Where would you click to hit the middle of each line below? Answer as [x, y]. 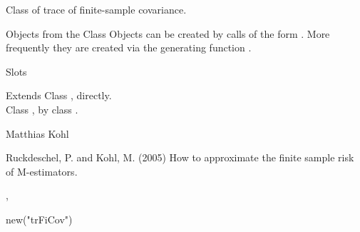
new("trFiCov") [39, 219]
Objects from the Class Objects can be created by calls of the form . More [168, 33]
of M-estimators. [42, 171]
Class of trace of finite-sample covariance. [96, 9]
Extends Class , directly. [59, 95]
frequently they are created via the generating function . [129, 47]
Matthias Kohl [37, 133]
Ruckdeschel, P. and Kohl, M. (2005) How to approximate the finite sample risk [180, 157]
